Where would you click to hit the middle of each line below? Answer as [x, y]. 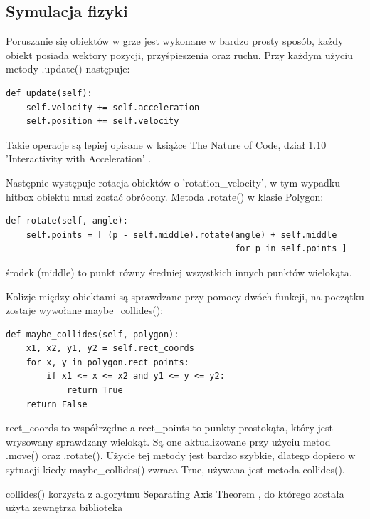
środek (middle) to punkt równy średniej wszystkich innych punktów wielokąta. [179, 272]
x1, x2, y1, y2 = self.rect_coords [110, 348]
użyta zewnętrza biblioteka [64, 507]
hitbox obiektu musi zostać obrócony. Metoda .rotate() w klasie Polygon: [165, 196]
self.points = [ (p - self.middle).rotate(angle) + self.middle [181, 235]
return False [57, 404]
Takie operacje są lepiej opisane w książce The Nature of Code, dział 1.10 [166, 144]
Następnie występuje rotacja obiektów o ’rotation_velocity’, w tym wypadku [173, 182]
